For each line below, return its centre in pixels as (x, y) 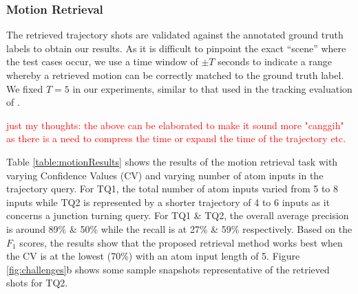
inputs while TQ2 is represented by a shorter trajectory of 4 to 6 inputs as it (168, 202)
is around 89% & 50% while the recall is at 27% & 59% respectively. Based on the (179, 228)
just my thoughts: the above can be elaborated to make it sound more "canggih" (175, 125)
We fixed (25, 88)
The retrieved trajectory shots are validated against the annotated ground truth (175, 35)
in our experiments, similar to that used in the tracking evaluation (212, 88)
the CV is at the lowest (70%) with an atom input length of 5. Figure (153, 256)
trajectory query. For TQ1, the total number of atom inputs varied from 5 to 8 (172, 189)
